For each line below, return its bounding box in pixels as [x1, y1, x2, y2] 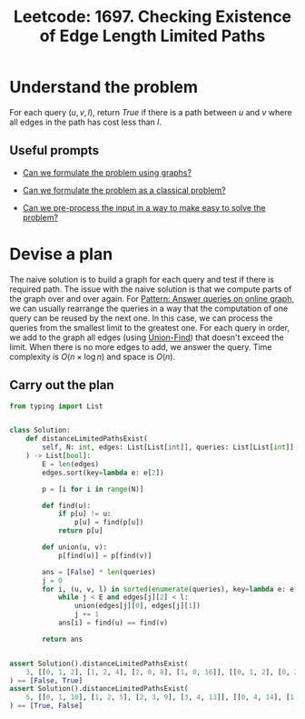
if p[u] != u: [57, 509, 112, 519]
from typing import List [9, 402, 103, 411]
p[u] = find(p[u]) [74, 518, 144, 527]
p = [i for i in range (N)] [42, 484, 144, 494]
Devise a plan [9, 244, 113, 265]
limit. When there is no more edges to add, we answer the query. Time [9, 341, 272, 352]
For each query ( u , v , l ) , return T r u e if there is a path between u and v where [9, 106, 292, 117]
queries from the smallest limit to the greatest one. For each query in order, [9, 322, 290, 333]
